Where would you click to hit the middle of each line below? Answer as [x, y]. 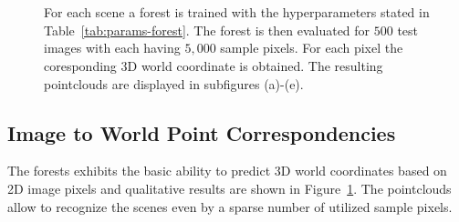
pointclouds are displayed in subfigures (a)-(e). [174, 83]
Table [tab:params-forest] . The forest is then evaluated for [207, 30]
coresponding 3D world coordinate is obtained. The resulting [214, 65]
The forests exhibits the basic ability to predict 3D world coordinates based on [227, 171]
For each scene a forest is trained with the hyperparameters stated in [237, 12]
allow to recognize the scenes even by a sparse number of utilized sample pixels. [230, 206]
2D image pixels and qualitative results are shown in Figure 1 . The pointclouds [229, 188]
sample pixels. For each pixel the [312, 48]
